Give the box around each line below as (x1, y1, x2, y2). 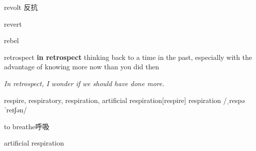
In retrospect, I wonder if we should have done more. (4, 78, 165, 88)
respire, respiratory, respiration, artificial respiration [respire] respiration (4, 95, 221, 105)
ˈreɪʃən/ (4, 104, 27, 115)
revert (4, 18, 22, 29)
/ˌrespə (223, 95, 245, 105)
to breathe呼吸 (4, 121, 50, 131)
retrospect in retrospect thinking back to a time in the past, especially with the (4, 51, 252, 62)
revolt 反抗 (4, 2, 38, 12)
